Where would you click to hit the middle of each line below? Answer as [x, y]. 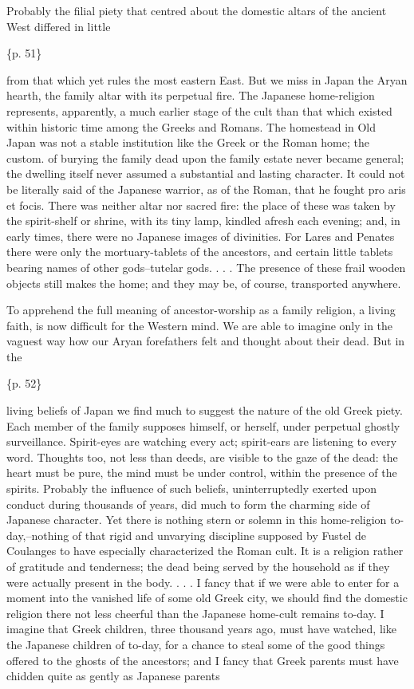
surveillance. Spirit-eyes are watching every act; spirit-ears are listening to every [202, 441]
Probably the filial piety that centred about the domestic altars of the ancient [197, 10]
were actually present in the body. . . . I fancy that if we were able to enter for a [203, 582]
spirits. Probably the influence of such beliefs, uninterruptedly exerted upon [191, 488]
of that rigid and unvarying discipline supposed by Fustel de [219, 535]
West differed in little [59, 26]
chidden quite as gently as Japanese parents [113, 676]
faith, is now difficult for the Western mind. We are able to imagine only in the [200, 325]
